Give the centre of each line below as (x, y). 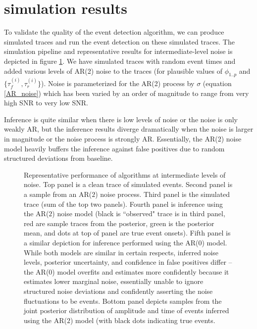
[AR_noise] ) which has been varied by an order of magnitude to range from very (127, 93)
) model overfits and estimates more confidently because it (141, 271)
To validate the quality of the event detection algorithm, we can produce (114, 32)
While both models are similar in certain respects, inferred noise (121, 252)
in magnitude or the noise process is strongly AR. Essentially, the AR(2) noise (123, 139)
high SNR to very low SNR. (46, 103)
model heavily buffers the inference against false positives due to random (114, 148)
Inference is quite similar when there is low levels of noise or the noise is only (121, 119)
